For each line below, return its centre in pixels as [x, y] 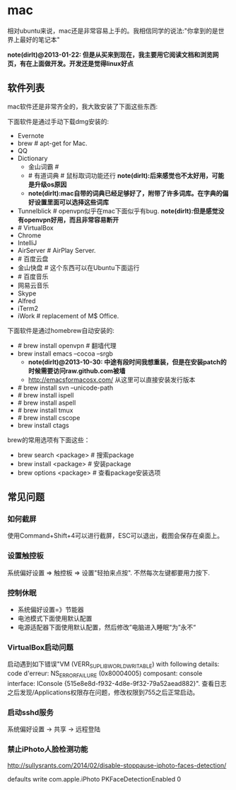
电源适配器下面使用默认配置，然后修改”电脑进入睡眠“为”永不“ [107, 627]
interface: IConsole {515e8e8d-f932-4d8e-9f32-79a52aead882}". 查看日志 [117, 683]
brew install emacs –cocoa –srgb [65, 354]
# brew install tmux [45, 410]
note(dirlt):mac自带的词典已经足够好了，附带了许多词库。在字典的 [125, 193]
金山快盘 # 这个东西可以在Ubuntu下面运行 [78, 267]
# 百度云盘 [33, 259]
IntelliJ [27, 242]
